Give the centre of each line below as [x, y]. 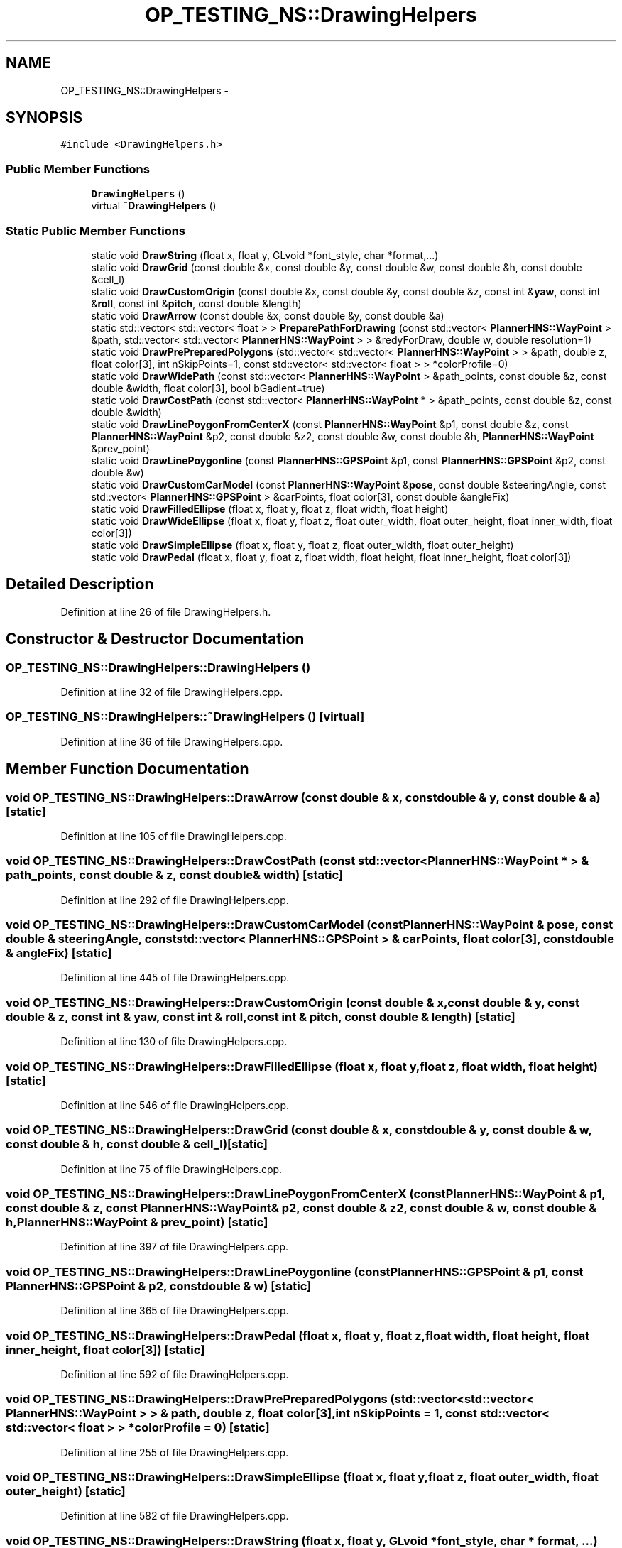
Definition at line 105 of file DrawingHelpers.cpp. [174, 836]
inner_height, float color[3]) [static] [105, 1350]
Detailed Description [80, 584]
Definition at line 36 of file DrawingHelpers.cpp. [172, 741]
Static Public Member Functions [96, 230]
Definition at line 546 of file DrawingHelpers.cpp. [175, 1105]
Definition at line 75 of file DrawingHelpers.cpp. [171, 1169]
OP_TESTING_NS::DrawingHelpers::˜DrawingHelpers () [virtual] [185, 717]
